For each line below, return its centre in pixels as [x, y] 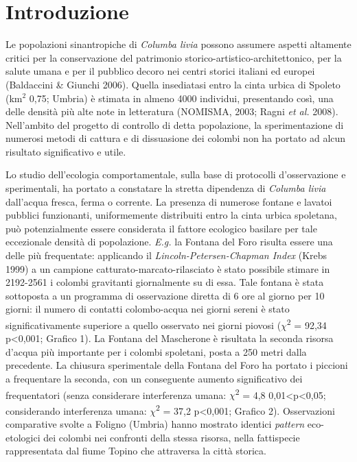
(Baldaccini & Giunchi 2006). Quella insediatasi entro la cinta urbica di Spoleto [173, 84]
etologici [23, 437]
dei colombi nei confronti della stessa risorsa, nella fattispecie [172, 437]
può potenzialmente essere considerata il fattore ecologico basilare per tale [161, 228]
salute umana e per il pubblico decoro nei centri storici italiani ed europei [160, 71]
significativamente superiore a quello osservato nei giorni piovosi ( [143, 325]
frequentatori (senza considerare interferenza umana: [116, 394]
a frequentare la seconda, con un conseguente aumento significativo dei [154, 379]
